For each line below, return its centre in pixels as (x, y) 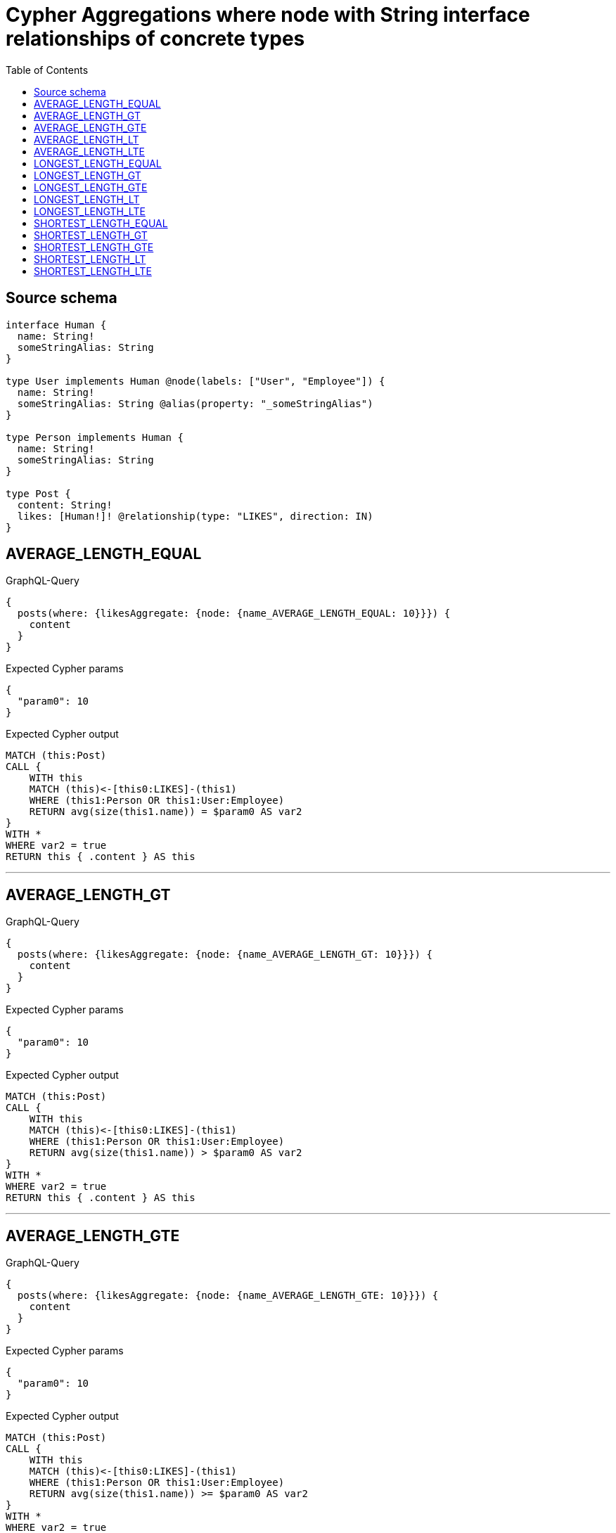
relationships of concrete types (155, 39)
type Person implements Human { (95, 437)
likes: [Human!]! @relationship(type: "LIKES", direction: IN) (195, 516)
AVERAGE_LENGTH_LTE (89, 151)
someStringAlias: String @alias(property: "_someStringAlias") (195, 403)
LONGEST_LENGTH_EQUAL (98, 163)
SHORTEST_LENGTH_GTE (94, 247)
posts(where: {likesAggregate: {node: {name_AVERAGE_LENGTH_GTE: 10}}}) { (228, 1296)
